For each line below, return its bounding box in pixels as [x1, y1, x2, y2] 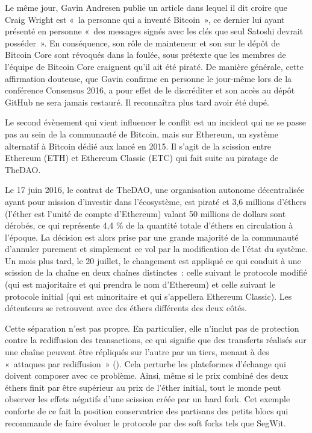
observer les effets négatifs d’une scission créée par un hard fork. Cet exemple [5, 393, 290, 405]
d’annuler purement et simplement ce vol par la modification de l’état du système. [5, 242, 308, 255]
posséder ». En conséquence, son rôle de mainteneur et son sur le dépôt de [5, 36, 280, 49]
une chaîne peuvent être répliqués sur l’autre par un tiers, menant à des [5, 346, 269, 358]
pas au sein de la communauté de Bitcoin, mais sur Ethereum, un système [5, 127, 278, 140]
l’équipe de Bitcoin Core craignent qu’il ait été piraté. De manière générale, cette [5, 60, 304, 72]
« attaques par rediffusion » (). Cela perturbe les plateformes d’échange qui [5, 357, 286, 370]
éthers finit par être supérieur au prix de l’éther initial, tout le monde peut [5, 381, 281, 393]
